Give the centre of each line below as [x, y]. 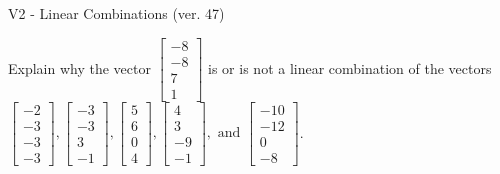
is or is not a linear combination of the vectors [350, 67]
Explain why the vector [79, 67]
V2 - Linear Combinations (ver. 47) [116, 13]
